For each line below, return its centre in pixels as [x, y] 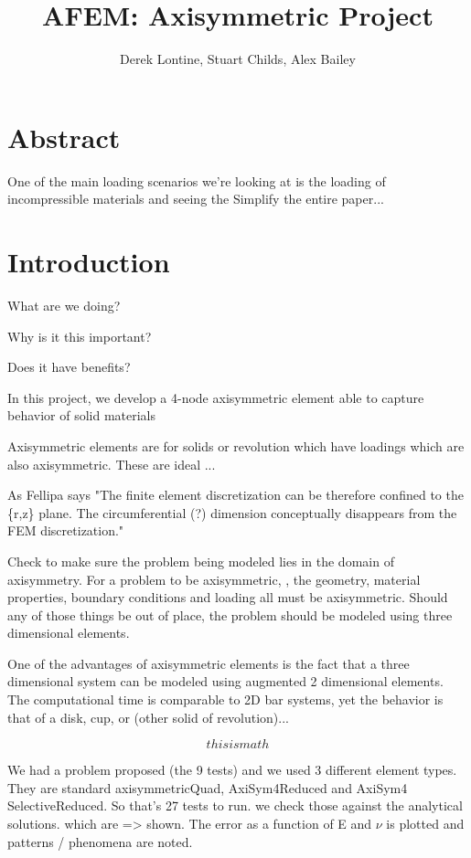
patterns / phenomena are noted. [100, 841]
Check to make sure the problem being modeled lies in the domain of [201, 561]
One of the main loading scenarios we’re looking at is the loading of [197, 180]
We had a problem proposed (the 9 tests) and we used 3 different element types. [232, 770]
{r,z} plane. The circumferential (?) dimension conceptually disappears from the [232, 512]
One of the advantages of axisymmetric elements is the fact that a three [209, 663]
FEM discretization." [66, 530]
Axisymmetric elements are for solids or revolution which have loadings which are [236, 445]
